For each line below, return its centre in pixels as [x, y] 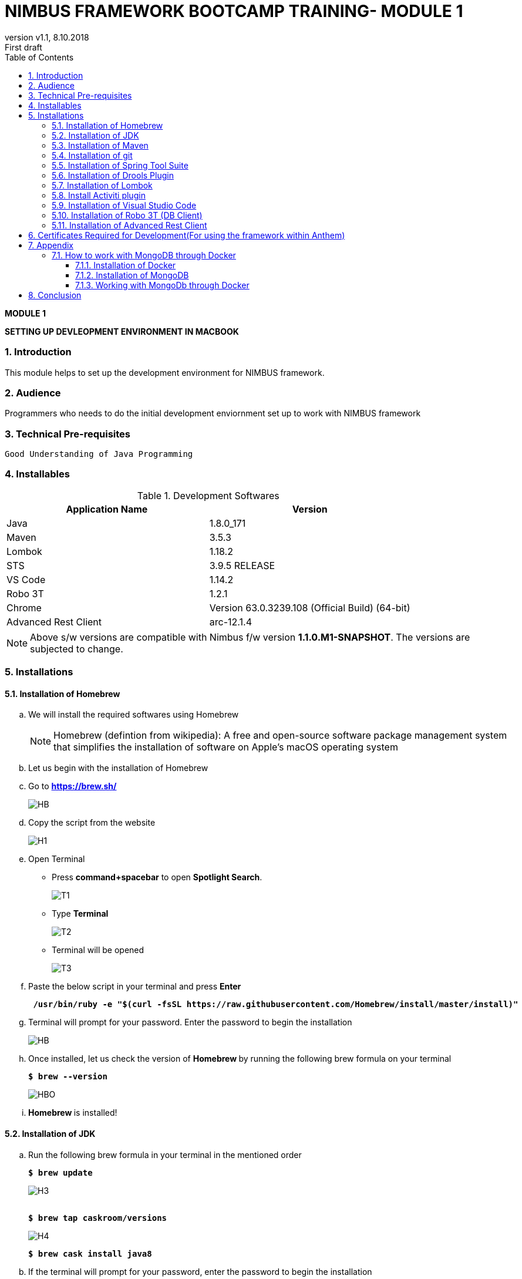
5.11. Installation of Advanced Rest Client [129, 225]
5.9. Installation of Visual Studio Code [124, 205]
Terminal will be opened [98, 950]
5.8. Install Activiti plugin [99, 195]
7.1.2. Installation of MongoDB [132, 275]
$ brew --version [68, 1077]
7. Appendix [51, 245]
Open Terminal [57, 859]
